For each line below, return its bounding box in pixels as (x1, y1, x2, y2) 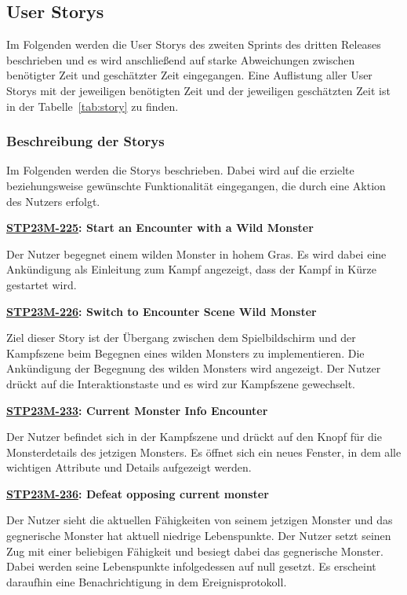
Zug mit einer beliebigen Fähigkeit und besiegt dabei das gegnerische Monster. (6, 542, 383, 559)
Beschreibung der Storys (6, 131, 165, 151)
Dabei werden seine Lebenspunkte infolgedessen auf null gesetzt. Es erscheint (6, 558, 376, 575)
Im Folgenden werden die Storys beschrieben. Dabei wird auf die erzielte (6, 162, 354, 178)
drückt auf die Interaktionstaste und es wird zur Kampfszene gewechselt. (6, 375, 356, 391)
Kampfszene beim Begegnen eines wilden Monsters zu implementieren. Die (6, 344, 365, 361)
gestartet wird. (6, 276, 77, 292)
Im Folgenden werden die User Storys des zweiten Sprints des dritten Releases (6, 36, 381, 53)
